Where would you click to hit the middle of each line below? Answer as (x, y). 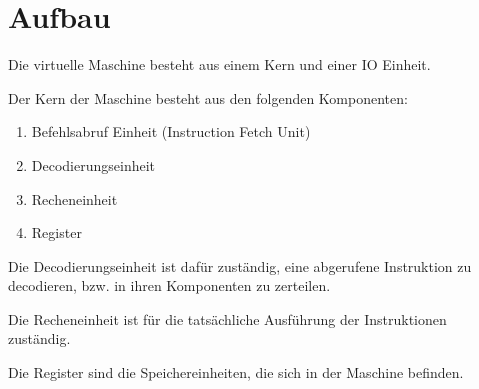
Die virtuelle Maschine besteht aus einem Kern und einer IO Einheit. (219, 64)
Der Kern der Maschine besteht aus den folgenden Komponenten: (208, 97)
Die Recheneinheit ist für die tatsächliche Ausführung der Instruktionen (227, 318)
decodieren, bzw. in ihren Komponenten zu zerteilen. (169, 285)
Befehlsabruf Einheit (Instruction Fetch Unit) (171, 131)
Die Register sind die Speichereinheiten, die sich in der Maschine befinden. (236, 372)
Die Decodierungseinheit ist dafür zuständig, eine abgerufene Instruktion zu (240, 265)
